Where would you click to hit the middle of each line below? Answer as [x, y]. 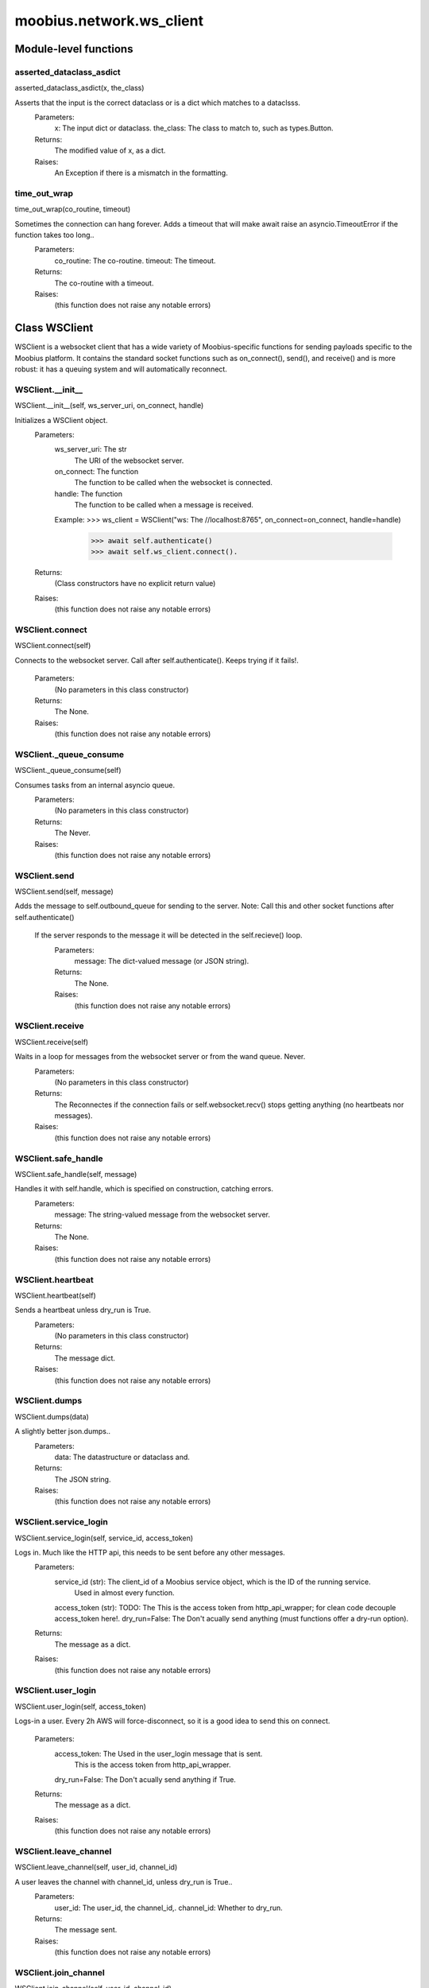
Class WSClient [54, 328]
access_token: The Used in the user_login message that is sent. [158, 1753]
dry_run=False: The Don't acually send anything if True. [145, 1779]
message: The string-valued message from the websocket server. [162, 1215]
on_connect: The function [97, 472]
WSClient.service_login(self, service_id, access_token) [104, 1538]
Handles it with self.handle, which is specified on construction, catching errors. [144, 1189]
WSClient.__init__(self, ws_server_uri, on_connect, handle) [109, 406]
